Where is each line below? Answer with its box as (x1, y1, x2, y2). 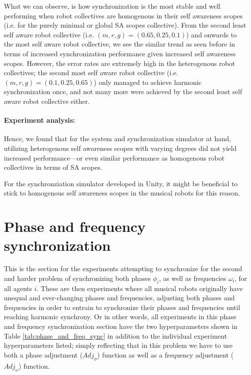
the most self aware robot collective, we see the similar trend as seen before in (4, 39, 235, 49)
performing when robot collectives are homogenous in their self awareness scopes (4, 10, 243, 20)
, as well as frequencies (159, 273, 226, 283)
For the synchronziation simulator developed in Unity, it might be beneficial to (4, 178, 238, 188)
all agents (4, 283, 32, 293)
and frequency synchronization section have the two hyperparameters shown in (4, 321, 237, 331)
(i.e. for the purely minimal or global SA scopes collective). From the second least (4, 20, 246, 30)
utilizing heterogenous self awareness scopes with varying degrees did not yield (4, 143, 237, 153)
